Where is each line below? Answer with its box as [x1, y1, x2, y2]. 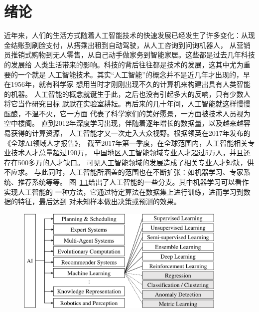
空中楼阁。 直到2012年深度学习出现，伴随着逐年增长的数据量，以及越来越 [4, 118, 244, 128]
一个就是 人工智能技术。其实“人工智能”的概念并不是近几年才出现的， [17, 69, 243, 79]
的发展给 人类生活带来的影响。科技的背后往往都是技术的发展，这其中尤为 [4, 59, 244, 69]
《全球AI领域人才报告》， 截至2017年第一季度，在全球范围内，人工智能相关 [4, 137, 248, 148]
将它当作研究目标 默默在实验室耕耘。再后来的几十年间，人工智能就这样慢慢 [4, 98, 251, 109]
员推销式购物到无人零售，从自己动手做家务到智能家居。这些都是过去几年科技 [4, 49, 255, 60]
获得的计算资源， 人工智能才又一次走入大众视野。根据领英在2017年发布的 [10, 128, 251, 138]
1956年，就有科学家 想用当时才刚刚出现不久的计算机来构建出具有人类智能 [10, 79, 251, 89]
